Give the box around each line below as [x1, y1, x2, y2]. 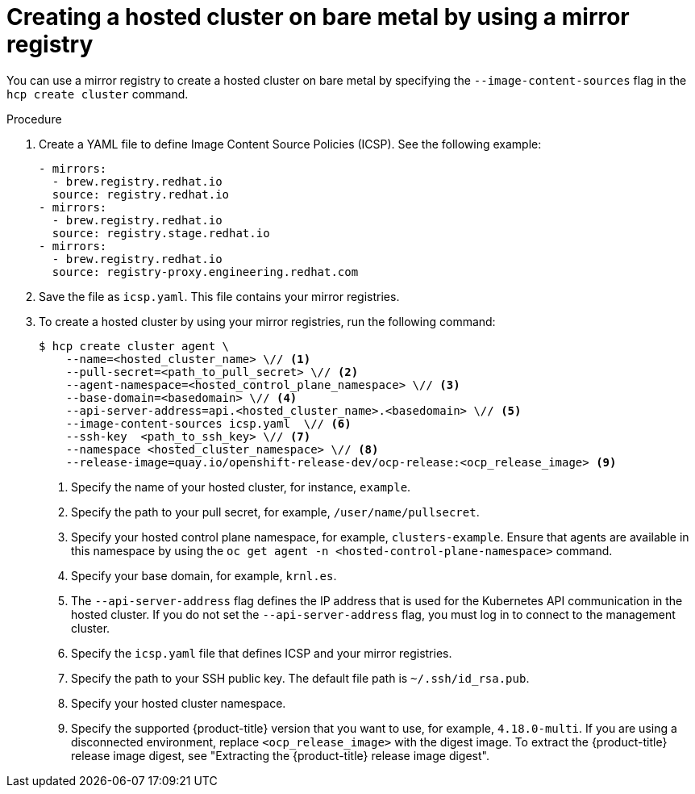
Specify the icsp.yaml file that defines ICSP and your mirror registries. [71, 646, 452, 660]
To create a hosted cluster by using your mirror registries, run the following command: [39, 314, 496, 328]
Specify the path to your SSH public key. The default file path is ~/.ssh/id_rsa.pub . [71, 671, 530, 685]
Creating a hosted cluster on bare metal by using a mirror [6, 3, 630, 31]
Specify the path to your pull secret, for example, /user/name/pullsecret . [71, 504, 480, 519]
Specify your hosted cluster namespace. [71, 696, 286, 710]
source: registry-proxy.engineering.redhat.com [52, 265, 359, 278]
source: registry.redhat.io [52, 187, 230, 201]
